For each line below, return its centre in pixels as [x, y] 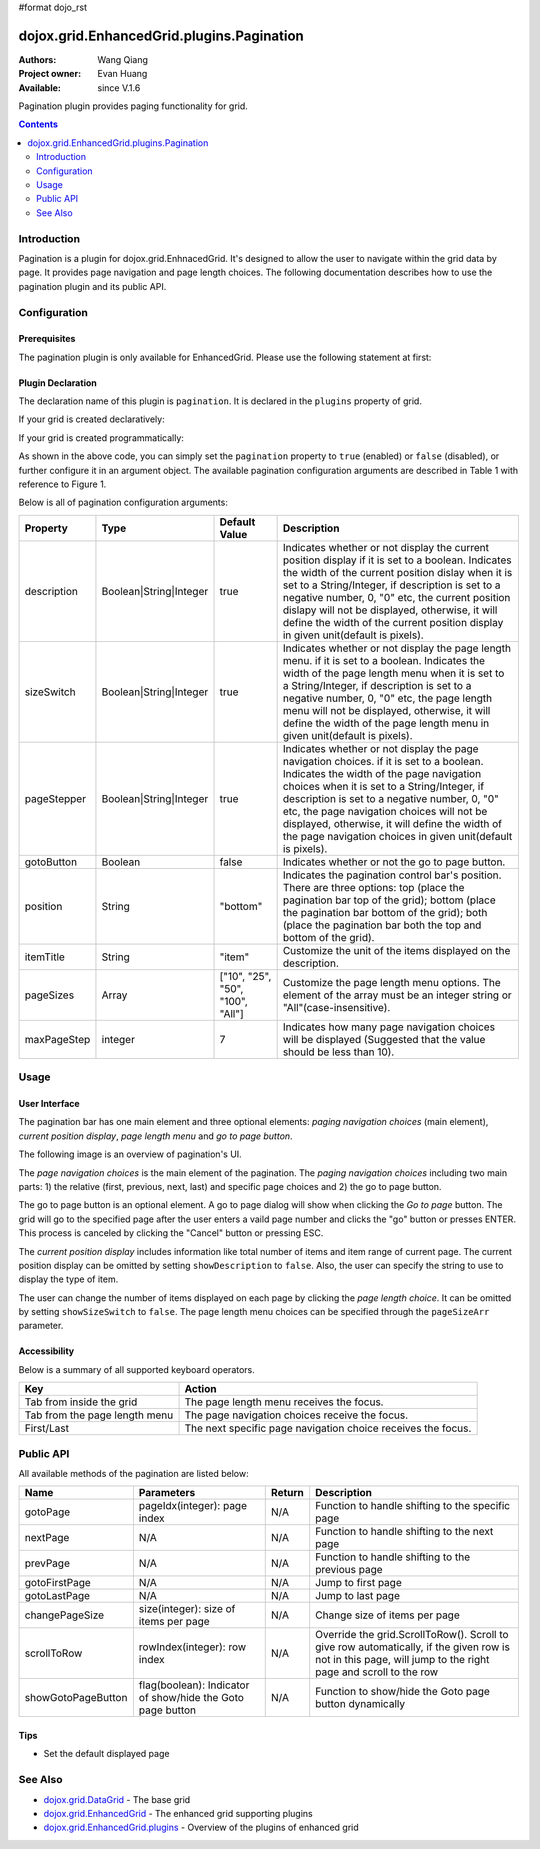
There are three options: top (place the [373, 887]
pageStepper [55, 798]
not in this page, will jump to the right [402, 1660]
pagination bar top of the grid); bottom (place [389, 900]
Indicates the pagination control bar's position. [392, 875]
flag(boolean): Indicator [194, 1685]
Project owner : [50, 74]
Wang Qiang [123, 59]
